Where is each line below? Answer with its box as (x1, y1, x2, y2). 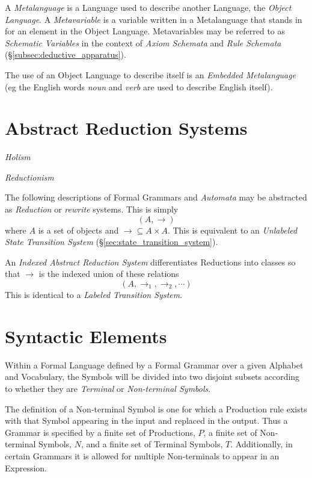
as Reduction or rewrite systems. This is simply (5, 203, 179, 216)
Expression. (5, 461, 47, 474)
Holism (5, 151, 31, 163)
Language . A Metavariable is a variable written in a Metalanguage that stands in (5, 13, 302, 25)
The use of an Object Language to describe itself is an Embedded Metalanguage (5, 68, 296, 81)
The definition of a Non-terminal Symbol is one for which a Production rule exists (5, 402, 307, 415)
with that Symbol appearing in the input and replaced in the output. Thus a (5, 414, 288, 427)
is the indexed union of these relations (38, 267, 179, 280)
